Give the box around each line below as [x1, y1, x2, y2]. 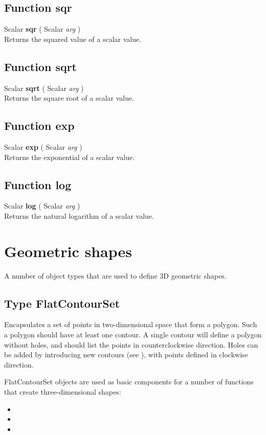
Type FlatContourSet [4, 295, 120, 311]
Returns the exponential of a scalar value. [4, 151, 135, 162]
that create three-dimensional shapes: [4, 386, 121, 397]
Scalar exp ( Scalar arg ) [4, 141, 82, 152]
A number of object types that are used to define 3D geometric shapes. [4, 270, 227, 281]
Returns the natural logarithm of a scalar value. [4, 210, 154, 221]
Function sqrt [4, 58, 77, 74]
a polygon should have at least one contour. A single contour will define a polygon [4, 329, 262, 340]
